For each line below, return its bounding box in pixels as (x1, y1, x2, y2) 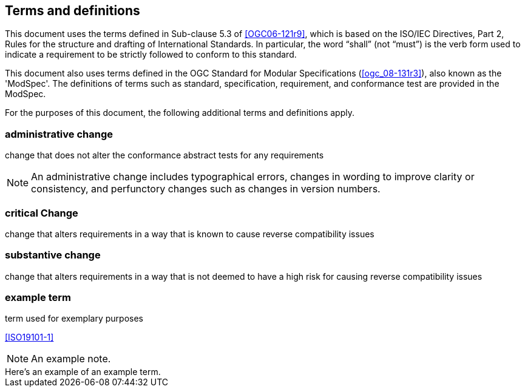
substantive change (5, 249, 101, 262)
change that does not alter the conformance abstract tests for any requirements (5, 150, 324, 161)
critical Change (5, 206, 78, 219)
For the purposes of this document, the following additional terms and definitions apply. (5, 107, 354, 118)
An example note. (31, 353, 111, 365)
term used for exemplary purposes (5, 313, 143, 324)
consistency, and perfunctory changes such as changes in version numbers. (31, 183, 381, 195)
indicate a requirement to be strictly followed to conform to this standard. (5, 49, 297, 60)
